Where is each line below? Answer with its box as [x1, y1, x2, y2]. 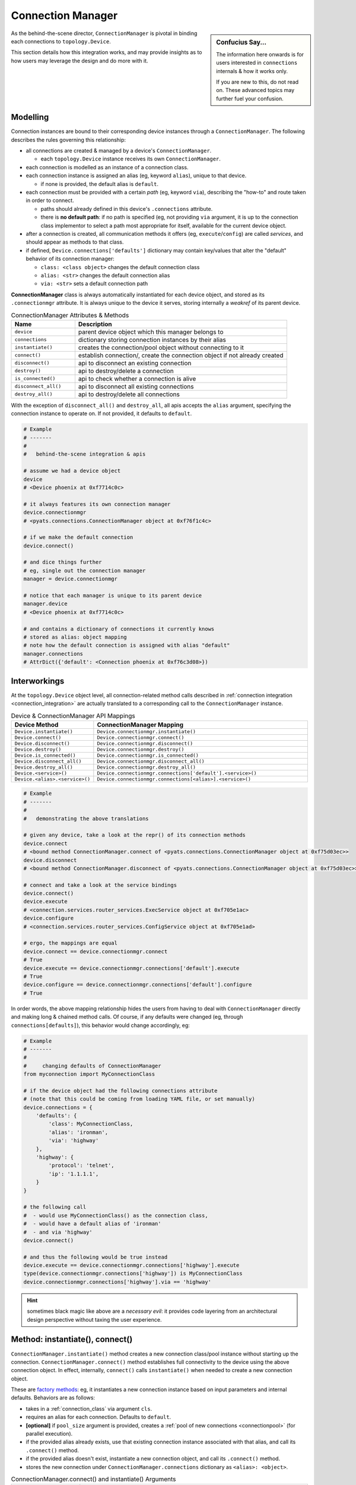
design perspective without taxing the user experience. [27, 1316, 162, 1323]
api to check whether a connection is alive [78, 374, 196, 383]
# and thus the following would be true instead [23, 1253, 168, 1260]
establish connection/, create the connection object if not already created [78, 351, 284, 359]
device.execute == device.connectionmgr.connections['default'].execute [23, 965, 240, 971]
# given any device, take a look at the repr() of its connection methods [23, 832, 246, 839]
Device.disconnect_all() [14, 758, 82, 764]
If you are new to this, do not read [216, 78, 299, 86]
